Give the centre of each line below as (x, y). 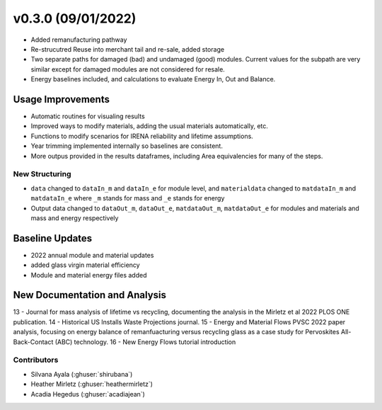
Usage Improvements (61, 99)
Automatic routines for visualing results (88, 116)
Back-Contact (33, 342)
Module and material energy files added (89, 275)
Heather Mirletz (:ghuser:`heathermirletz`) (92, 384)
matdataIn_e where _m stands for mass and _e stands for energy (128, 198)
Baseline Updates (53, 238)
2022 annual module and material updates (92, 255)
